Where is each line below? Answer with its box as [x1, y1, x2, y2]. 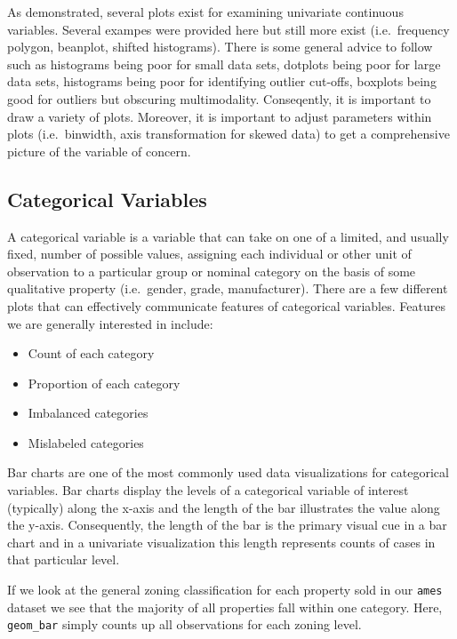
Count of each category [28, 344, 155, 363]
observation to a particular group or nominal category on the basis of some [7, 261, 416, 280]
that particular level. [7, 550, 120, 569]
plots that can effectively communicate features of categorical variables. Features [7, 296, 445, 315]
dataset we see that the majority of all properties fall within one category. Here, [7, 597, 443, 616]
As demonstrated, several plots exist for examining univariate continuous [7, 3, 404, 20]
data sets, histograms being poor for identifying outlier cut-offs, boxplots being [7, 72, 437, 91]
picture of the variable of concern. [7, 141, 191, 160]
